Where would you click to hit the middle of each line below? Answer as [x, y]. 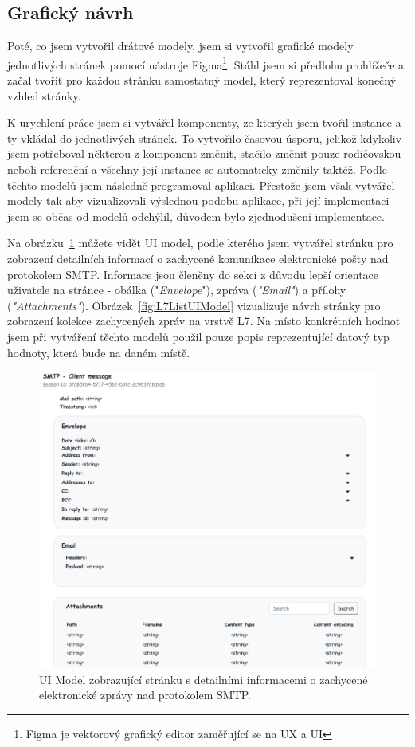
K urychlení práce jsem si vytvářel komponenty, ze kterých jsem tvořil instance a [204, 122]
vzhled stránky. [44, 95]
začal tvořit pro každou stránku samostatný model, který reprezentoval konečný [202, 80]
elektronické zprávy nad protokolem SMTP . [145, 695]
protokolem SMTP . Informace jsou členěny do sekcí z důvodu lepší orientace [193, 274]
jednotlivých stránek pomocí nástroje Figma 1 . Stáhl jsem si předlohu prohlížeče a [206, 63]
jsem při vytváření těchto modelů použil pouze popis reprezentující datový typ [198, 336]
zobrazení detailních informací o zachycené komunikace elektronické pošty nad [198, 258]
